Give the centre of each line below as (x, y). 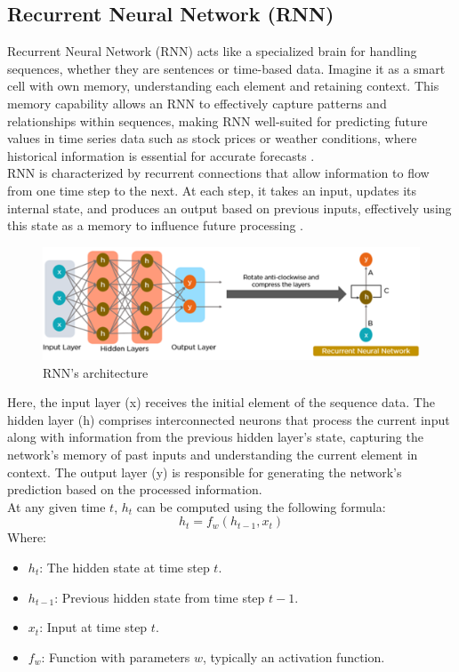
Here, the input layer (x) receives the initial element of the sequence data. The (221, 402)
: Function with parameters (116, 656)
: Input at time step (93, 627)
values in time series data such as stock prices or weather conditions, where (212, 138)
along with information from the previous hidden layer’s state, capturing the (215, 437)
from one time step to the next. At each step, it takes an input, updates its (212, 190)
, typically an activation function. (294, 656)
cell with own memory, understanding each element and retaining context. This (223, 86)
